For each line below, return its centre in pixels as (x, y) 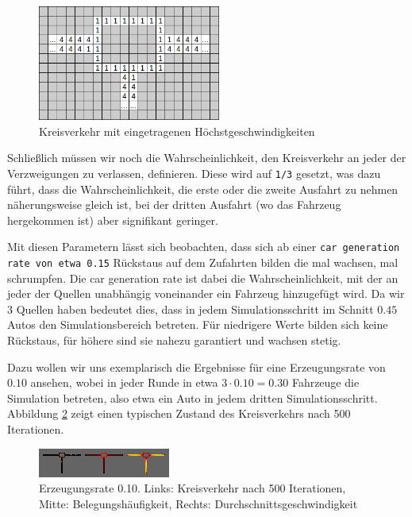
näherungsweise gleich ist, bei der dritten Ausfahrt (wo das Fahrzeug (174, 204)
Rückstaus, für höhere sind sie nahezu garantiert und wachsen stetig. (174, 340)
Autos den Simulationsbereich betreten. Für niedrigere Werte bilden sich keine (198, 324)
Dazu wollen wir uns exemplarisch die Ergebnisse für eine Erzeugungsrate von (196, 367)
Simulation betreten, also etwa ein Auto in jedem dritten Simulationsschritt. (193, 397)
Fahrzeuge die (325, 382)
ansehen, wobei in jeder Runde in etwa (124, 382)
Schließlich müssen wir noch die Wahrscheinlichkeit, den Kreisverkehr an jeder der (207, 158)
